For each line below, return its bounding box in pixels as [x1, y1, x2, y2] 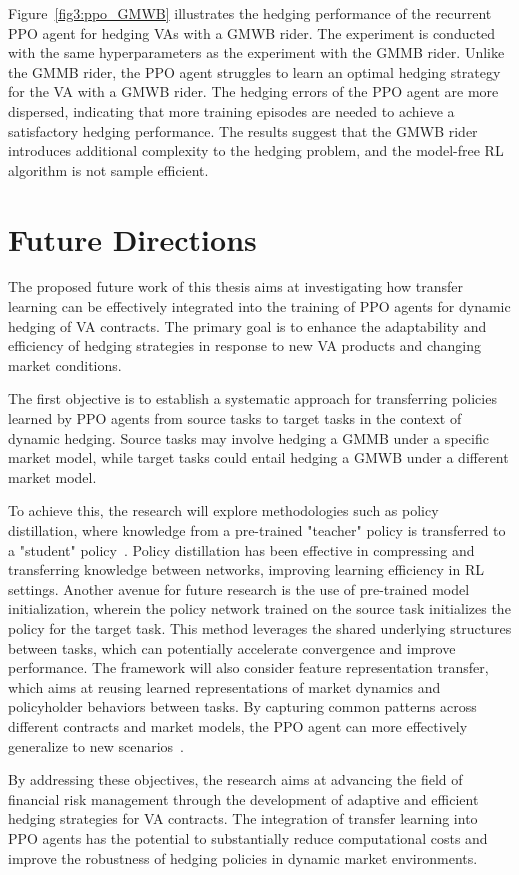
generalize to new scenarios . [8, 735, 184, 756]
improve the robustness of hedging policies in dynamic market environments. [8, 847, 478, 868]
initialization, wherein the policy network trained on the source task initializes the [8, 598, 511, 619]
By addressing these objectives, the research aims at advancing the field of [8, 769, 463, 790]
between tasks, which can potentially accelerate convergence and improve [8, 637, 456, 658]
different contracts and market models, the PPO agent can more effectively [8, 715, 468, 736]
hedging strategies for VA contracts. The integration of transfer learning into [8, 808, 478, 829]
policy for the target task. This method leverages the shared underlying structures [8, 617, 512, 638]
